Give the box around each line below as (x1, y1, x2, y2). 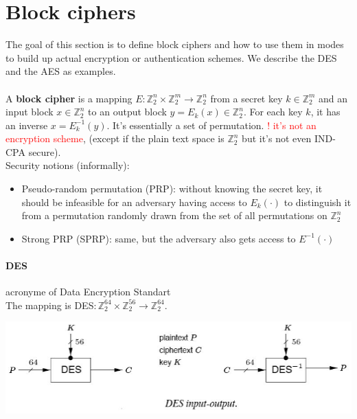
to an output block (88, 104, 167, 119)
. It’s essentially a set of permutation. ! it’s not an (106, 117, 316, 132)
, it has (310, 104, 341, 119)
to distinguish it (284, 194, 352, 209)
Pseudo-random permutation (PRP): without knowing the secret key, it (21, 181, 323, 196)
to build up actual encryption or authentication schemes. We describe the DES (5, 50, 337, 65)
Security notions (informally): (5, 158, 130, 172)
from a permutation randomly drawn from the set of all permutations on (21, 208, 327, 223)
